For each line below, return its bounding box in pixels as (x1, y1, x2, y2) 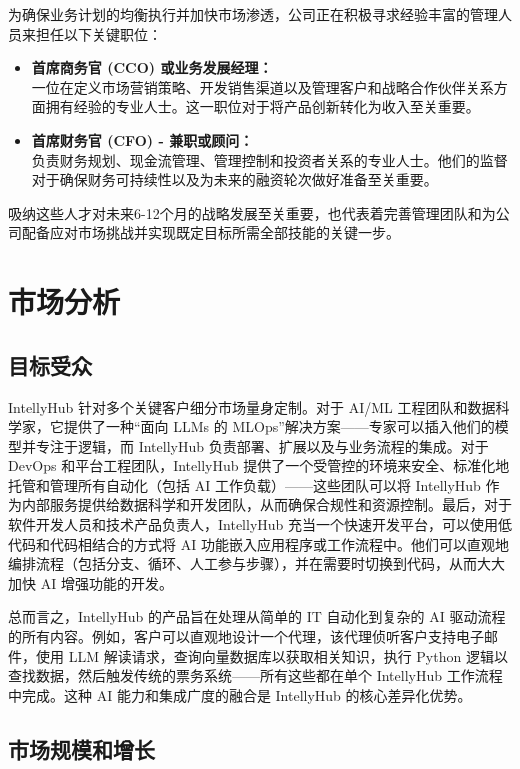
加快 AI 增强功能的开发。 (8, 572, 173, 593)
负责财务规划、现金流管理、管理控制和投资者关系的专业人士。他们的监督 (31, 149, 508, 170)
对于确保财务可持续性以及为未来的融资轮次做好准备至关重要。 (31, 169, 438, 190)
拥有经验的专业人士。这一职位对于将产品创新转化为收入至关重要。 (45, 96, 480, 117)
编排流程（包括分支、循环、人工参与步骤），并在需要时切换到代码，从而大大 (8, 553, 505, 574)
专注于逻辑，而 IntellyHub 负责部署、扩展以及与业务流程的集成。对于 (35, 435, 489, 456)
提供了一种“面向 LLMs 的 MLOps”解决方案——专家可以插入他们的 (63, 416, 495, 437)
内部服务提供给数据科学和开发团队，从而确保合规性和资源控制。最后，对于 (21, 494, 512, 515)
